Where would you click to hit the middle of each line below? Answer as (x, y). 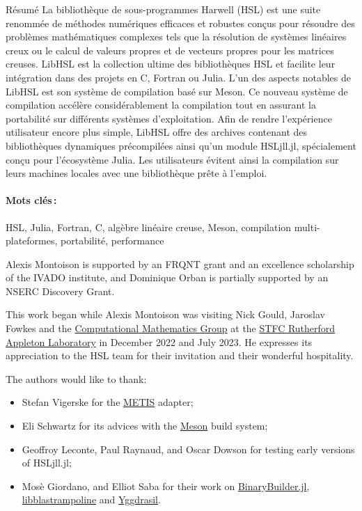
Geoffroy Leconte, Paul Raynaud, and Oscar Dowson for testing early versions (188, 449)
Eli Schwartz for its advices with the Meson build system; (145, 426)
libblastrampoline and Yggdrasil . (91, 500)
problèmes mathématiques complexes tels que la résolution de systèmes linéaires (176, 37)
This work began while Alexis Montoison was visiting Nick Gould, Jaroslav (165, 314)
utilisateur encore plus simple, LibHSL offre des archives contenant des (157, 132)
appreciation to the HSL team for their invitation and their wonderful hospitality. (180, 355)
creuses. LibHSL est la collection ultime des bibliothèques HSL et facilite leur (171, 64)
